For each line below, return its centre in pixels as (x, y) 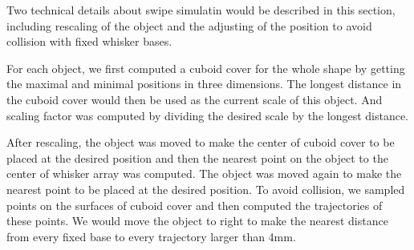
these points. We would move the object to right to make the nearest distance (197, 221)
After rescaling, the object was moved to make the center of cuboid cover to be (201, 142)
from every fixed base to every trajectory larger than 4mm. (151, 236)
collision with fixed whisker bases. (89, 41)
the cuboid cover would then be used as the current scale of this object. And (195, 99)
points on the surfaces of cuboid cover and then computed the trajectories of (195, 205)
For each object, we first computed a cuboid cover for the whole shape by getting (206, 68)
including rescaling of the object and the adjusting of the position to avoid (189, 25)
